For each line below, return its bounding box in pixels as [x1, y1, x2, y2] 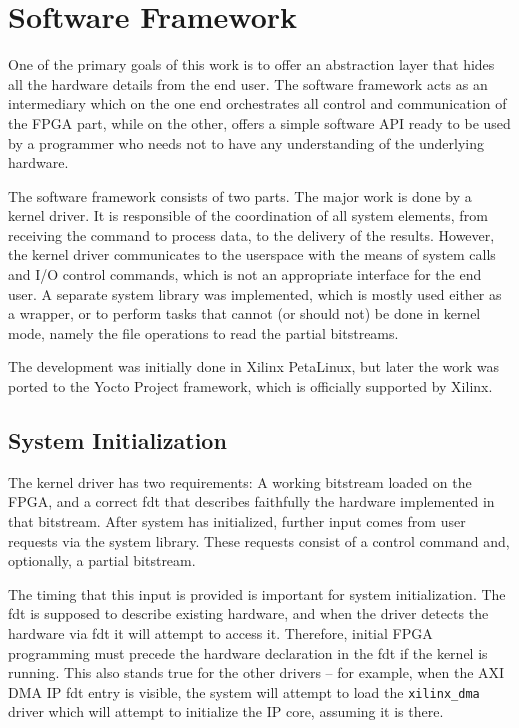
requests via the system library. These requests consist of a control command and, [8, 530, 510, 551]
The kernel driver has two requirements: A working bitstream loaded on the [8, 471, 472, 492]
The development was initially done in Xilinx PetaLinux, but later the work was [8, 356, 500, 377]
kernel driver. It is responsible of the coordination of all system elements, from [8, 205, 488, 226]
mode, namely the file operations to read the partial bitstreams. [8, 322, 399, 343]
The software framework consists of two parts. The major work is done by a [8, 185, 472, 206]
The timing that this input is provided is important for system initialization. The [8, 583, 506, 604]
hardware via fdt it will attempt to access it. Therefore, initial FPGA [8, 622, 433, 643]
